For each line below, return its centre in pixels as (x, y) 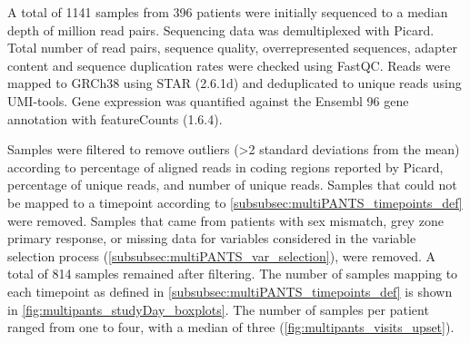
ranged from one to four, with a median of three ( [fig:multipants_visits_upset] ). (231, 327)
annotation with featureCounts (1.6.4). (115, 118)
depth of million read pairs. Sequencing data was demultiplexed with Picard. (221, 29)
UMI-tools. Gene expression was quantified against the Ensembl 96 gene (208, 100)
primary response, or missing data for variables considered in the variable (212, 238)
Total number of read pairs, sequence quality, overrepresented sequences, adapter (232, 48)
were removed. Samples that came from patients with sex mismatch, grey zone (225, 220)
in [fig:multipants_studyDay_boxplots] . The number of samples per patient (218, 309)
